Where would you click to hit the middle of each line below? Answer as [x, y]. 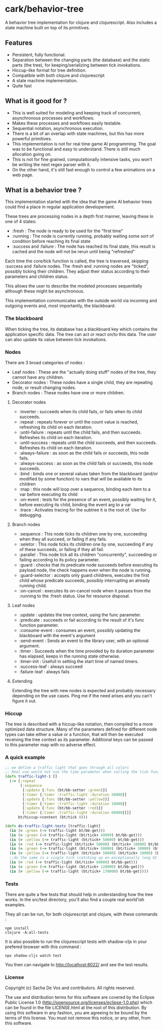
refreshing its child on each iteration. [56, 427]
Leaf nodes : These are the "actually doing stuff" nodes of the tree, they [84, 372]
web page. [23, 175]
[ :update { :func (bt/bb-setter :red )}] [63, 808]
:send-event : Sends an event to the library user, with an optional [84, 641]
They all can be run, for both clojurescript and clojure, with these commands [81, 914]
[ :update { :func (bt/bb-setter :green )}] [65, 790]
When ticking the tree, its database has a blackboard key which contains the [81, 329]
